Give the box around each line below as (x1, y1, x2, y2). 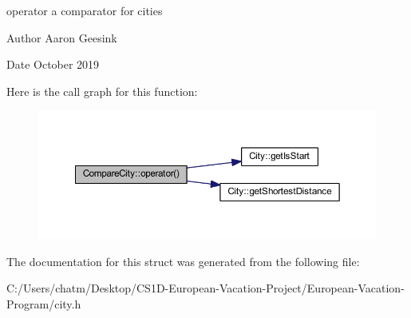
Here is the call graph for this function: (6, 82, 198, 99)
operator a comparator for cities (6, 2, 163, 18)
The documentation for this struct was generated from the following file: (6, 252, 360, 269)
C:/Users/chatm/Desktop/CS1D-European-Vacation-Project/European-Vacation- (6, 280, 405, 296)
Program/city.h (6, 296, 81, 312)
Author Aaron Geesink (6, 29, 117, 46)
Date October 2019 (6, 56, 100, 73)
